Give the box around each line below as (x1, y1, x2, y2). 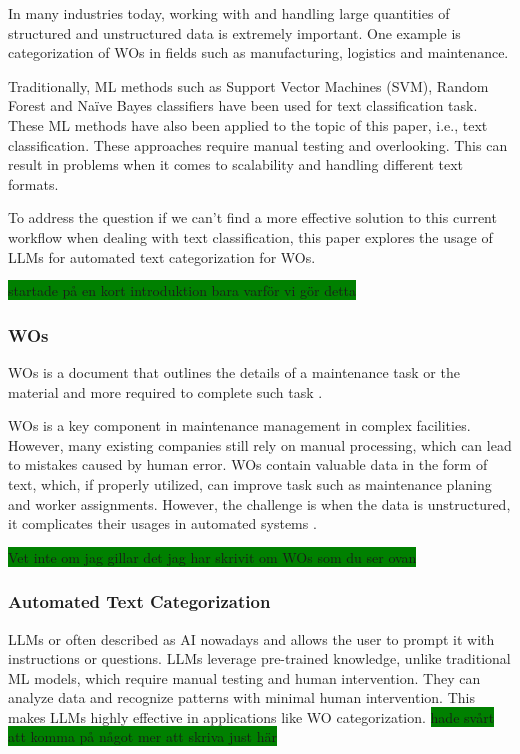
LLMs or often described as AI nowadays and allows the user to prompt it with (8, 628, 495, 649)
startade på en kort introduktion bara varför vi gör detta (8, 280, 357, 301)
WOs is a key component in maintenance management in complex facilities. (8, 415, 471, 436)
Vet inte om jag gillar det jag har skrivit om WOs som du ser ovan (8, 546, 417, 567)
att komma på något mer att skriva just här (8, 726, 277, 747)
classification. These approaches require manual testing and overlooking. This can (8, 134, 508, 155)
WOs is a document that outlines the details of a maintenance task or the (8, 361, 460, 382)
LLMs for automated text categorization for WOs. (8, 246, 316, 267)
